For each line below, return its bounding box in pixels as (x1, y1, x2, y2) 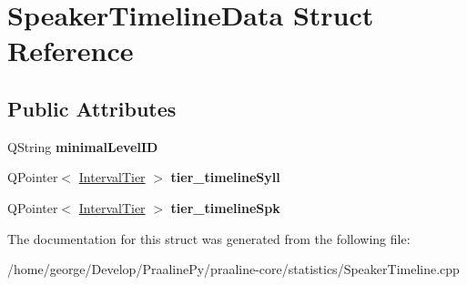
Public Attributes (7, 94, 177, 122)
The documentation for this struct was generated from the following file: (7, 229, 411, 248)
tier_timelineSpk (170, 198, 280, 217)
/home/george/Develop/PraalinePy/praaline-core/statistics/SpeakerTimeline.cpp (7, 260, 460, 279)
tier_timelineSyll (170, 168, 280, 187)
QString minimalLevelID (7, 137, 158, 156)
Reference (7, 32, 134, 69)
